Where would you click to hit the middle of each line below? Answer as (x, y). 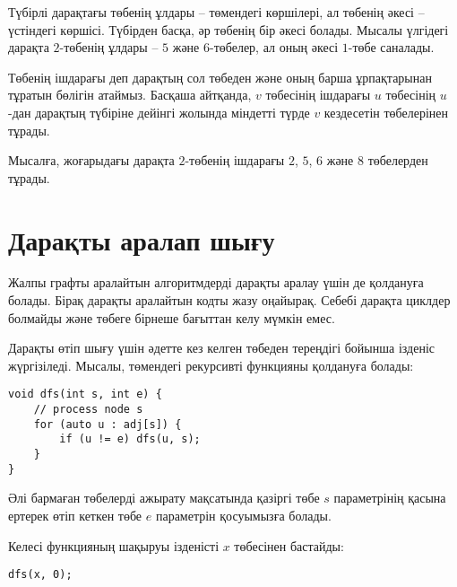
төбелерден (398, 160)
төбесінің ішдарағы (318, 95)
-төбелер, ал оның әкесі (274, 47)
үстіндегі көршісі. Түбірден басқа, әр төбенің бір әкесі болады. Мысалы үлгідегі (228, 29)
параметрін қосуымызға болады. (243, 515)
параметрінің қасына (390, 498)
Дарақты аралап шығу (142, 239)
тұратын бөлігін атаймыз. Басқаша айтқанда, (130, 95)
